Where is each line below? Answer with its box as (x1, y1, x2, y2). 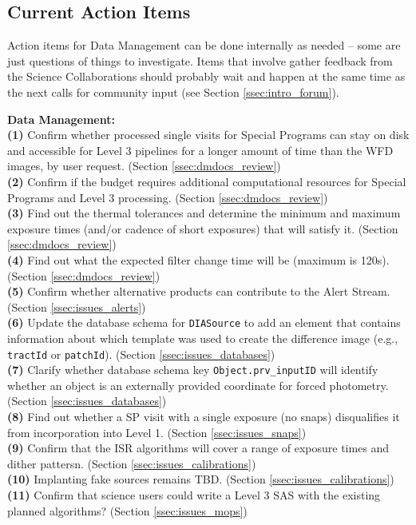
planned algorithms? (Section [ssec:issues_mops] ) (7, 502, 248, 519)
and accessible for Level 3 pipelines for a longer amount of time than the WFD (7, 141, 394, 158)
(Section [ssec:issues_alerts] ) (7, 298, 146, 315)
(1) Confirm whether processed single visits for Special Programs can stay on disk (7, 126, 410, 143)
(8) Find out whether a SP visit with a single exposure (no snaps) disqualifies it (7, 408, 400, 425)
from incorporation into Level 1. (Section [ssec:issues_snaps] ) (7, 424, 307, 440)
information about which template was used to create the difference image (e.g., (7, 329, 398, 346)
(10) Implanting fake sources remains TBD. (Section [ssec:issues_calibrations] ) (7, 471, 394, 487)
